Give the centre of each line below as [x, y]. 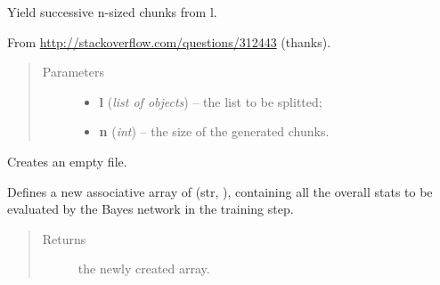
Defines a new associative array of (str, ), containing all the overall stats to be [220, 191]
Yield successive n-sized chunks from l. [112, 12]
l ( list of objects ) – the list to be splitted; [211, 101]
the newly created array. [144, 269]
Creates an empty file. [67, 161]
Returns [64, 238]
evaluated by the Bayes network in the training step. [151, 209]
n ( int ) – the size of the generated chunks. [214, 131]
